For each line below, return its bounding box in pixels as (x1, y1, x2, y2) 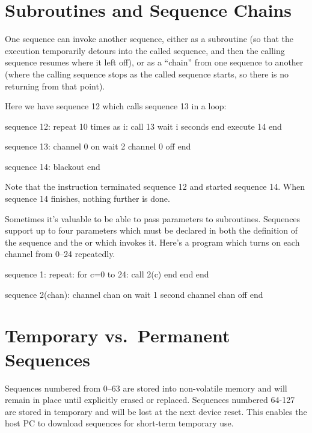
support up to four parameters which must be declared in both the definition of (5, 224, 298, 237)
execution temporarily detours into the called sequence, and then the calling (5, 44, 285, 56)
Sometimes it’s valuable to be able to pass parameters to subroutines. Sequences (5, 212, 301, 225)
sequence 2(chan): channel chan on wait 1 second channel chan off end (5, 288, 263, 300)
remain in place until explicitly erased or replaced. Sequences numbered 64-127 (5, 393, 295, 406)
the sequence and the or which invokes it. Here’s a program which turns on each (5, 235, 300, 248)
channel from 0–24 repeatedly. (5, 247, 115, 260)
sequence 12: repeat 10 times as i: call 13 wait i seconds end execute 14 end (5, 120, 282, 132)
